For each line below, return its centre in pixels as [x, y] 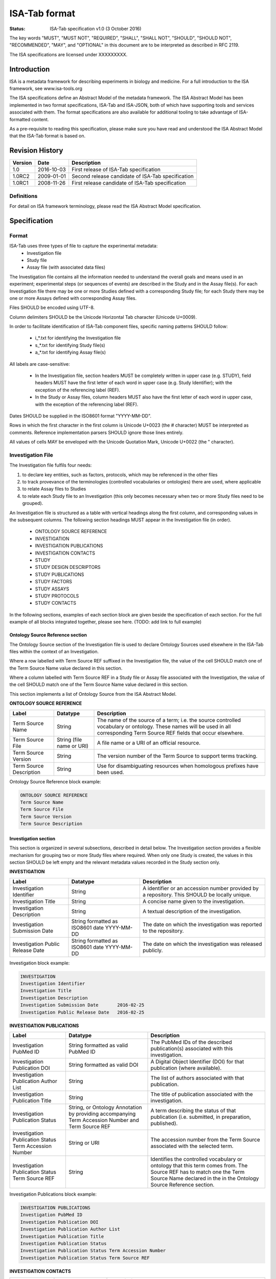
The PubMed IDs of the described [191, 1042]
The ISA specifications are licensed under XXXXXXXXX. [68, 54]
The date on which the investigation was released [202, 944]
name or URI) [73, 746]
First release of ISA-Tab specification [116, 170]
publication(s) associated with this [192, 1049]
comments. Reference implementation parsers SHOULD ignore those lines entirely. [97, 432]
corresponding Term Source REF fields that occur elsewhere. [171, 733]
